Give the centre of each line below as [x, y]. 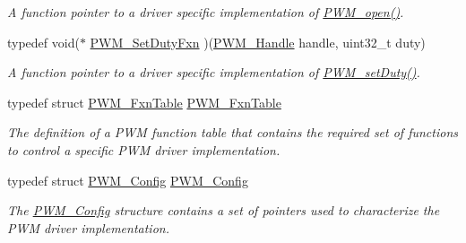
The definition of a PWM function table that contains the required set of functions [233, 132]
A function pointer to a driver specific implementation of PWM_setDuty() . [214, 72]
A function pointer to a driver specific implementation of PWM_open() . [206, 12]
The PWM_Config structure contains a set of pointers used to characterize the [224, 210]
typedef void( [43, 42]
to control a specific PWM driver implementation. [144, 149]
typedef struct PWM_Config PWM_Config [128, 180]
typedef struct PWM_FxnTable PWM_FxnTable [144, 102]
